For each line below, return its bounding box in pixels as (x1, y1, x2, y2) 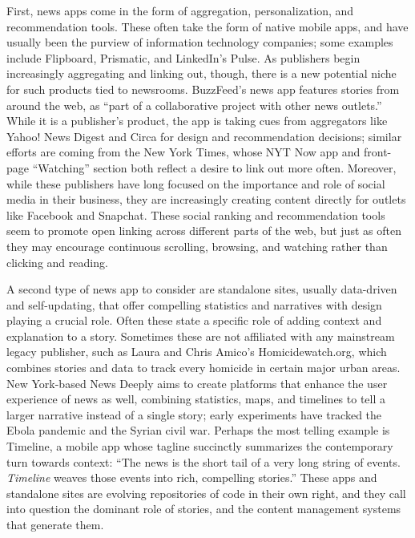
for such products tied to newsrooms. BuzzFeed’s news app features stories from (6, 80, 400, 97)
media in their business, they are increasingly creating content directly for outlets (6, 191, 406, 208)
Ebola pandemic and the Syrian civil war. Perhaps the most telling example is (6, 422, 390, 439)
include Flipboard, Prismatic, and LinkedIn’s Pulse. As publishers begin (6, 49, 361, 66)
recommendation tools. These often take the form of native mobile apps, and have (6, 18, 409, 34)
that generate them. (6, 516, 104, 532)
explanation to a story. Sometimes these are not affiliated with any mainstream (6, 327, 395, 344)
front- (363, 144, 392, 160)
